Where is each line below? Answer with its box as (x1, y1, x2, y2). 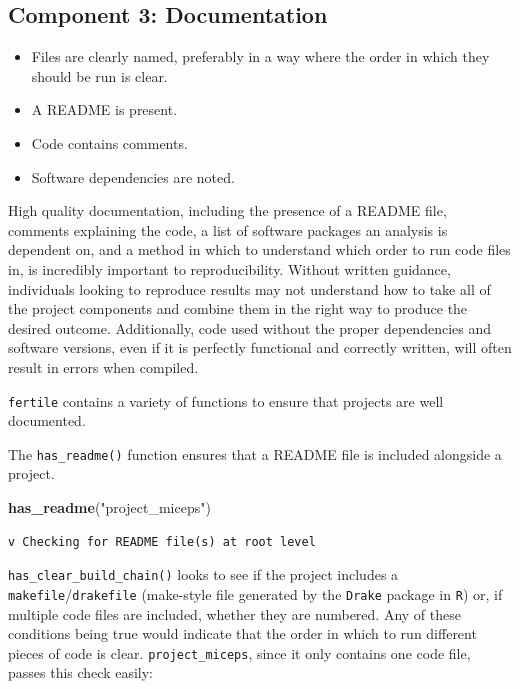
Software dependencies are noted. (31, 166, 235, 187)
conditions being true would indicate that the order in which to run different (8, 623, 477, 644)
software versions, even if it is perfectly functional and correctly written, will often (8, 337, 512, 358)
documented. (8, 410, 86, 431)
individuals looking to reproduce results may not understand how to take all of (8, 278, 491, 299)
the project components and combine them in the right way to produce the (8, 298, 468, 319)
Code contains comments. (31, 132, 188, 153)
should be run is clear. (31, 65, 168, 86)
